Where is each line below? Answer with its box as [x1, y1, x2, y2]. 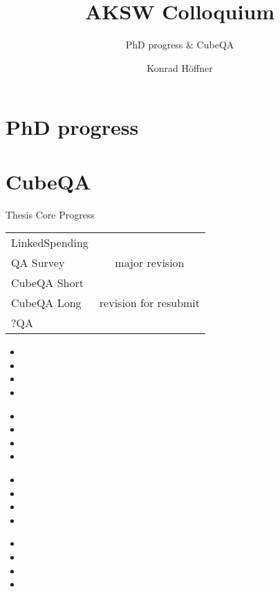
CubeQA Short [11, 275, 84, 291]
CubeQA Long [11, 295, 82, 311]
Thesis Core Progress [6, 207, 95, 221]
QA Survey [11, 255, 65, 271]
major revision [115, 255, 185, 271]
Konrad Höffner [147, 60, 213, 75]
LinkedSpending [11, 234, 88, 251]
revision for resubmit [99, 295, 200, 311]
